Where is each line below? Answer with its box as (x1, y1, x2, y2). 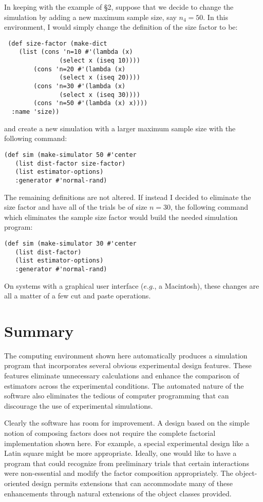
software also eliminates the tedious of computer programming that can (4, 390, 229, 401)
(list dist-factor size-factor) (15, 159, 126, 167)
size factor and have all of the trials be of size (4, 202, 147, 212)
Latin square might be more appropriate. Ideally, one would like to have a (4, 448, 237, 458)
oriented (4, 477, 30, 488)
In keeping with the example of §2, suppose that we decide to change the (4, 2, 234, 12)
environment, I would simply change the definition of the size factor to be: (4, 22, 238, 32)
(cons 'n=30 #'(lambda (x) (33, 83, 126, 90)
